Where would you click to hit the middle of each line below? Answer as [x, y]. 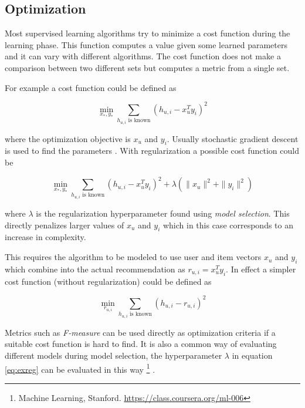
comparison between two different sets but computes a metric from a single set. [147, 67]
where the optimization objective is [68, 138]
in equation [252, 355]
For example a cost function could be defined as [91, 87]
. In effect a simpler [261, 269]
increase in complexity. [45, 237]
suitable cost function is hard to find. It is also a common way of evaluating [141, 344]
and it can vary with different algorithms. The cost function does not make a [143, 56]
